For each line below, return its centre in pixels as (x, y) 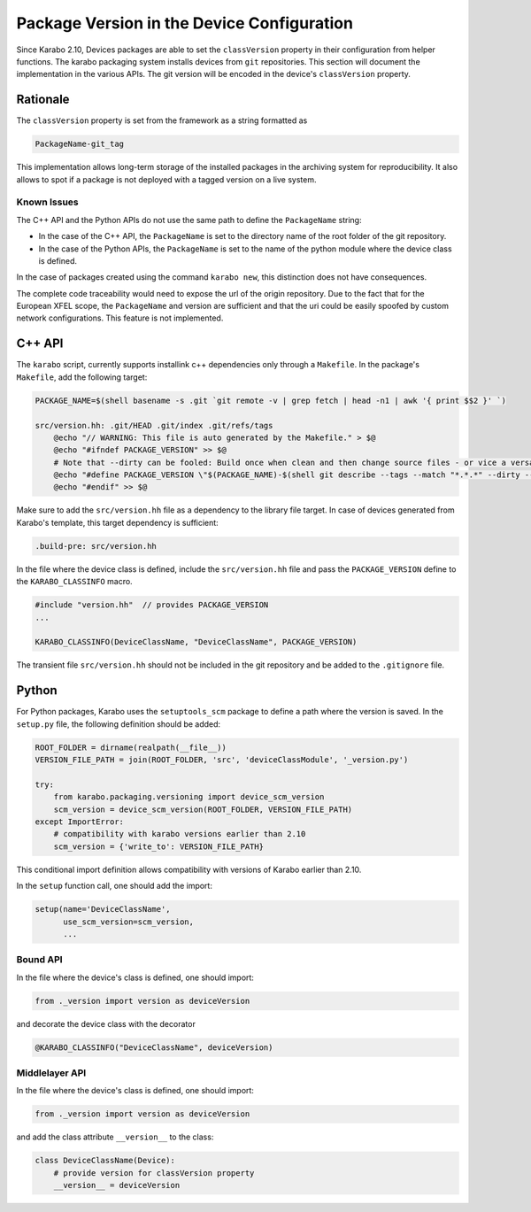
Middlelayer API (51, 1073)
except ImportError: (79, 822)
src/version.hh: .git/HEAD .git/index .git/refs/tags (154, 425)
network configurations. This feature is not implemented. (120, 318)
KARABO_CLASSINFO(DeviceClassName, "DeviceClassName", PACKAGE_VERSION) (196, 642)
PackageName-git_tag (79, 144)
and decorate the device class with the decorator (106, 1023)
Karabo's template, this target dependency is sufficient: (117, 522)
